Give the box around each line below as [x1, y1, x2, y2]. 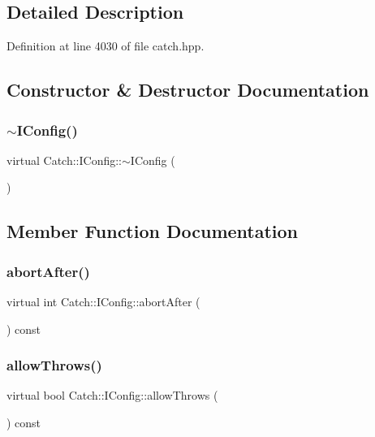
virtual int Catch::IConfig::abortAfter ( [6, 292, 200, 309]
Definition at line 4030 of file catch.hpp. [6, 37, 205, 54]
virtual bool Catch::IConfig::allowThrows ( [6, 387, 218, 404]
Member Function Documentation [6, 218, 299, 244]
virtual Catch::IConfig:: [6, 151, 123, 168]
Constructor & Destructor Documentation [6, 77, 369, 102]
